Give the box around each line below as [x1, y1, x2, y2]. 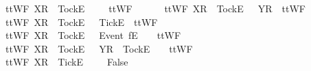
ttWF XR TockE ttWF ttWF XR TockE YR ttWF [5, 1, 306, 15]
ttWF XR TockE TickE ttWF [5, 14, 158, 29]
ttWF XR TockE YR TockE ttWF [5, 41, 193, 55]
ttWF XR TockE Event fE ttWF [5, 28, 181, 42]
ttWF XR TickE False [5, 55, 128, 69]
